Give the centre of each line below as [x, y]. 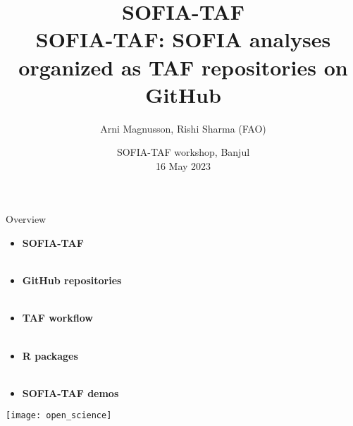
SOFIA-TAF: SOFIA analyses [183, 39]
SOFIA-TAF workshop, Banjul [183, 152]
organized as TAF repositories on [183, 67]
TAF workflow [57, 318]
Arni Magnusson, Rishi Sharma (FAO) [183, 128]
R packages [50, 355]
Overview [26, 219]
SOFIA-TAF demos [70, 392]
